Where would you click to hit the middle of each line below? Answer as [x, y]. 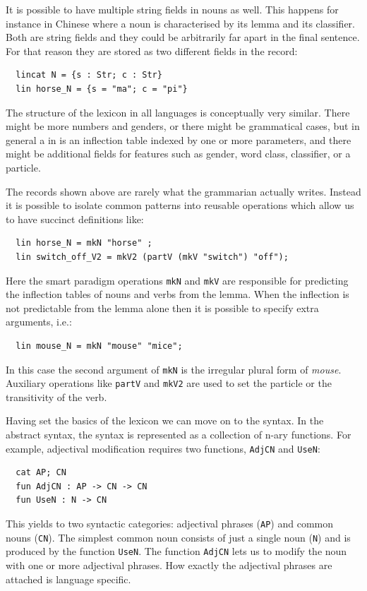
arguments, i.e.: [39, 322]
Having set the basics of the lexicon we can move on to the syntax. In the [165, 420]
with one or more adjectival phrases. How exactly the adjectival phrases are [169, 565]
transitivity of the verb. [56, 396]
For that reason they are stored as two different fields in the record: [152, 50]
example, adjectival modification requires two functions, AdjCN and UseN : [163, 448]
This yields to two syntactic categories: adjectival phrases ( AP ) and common [169, 524]
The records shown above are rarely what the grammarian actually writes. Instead [183, 191]
